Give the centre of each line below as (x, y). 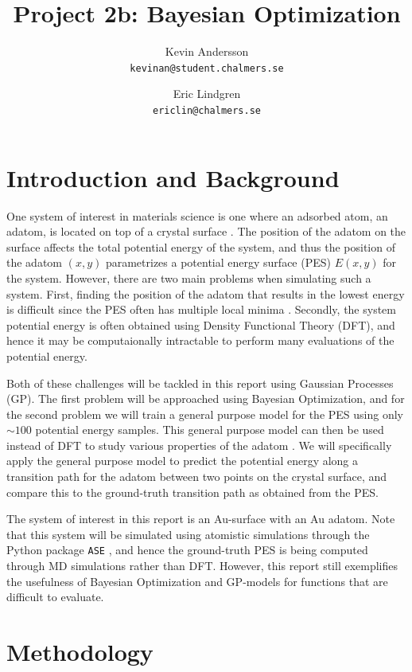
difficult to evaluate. (55, 597)
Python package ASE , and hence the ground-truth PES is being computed (187, 550)
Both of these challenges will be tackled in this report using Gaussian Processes (200, 383)
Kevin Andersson (207, 51)
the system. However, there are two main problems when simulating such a (189, 277)
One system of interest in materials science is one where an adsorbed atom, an (197, 215)
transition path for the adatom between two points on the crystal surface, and (197, 477)
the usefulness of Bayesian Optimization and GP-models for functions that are (197, 581)
